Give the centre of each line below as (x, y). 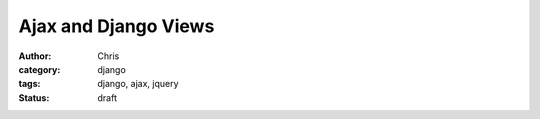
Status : (34, 97)
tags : (29, 84)
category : (39, 69)
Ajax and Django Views (116, 26)
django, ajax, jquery (138, 84)
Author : (35, 56)
